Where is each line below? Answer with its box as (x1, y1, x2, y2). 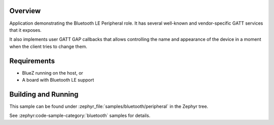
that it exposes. (9, 27, 42, 33)
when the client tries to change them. (9, 43, 87, 49)
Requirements (9, 56, 55, 65)
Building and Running (9, 90, 79, 98)
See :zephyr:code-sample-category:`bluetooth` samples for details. (9, 112, 151, 118)
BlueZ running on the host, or (22, 70, 83, 76)
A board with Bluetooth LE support (22, 77, 94, 83)
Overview (9, 7, 41, 15)
